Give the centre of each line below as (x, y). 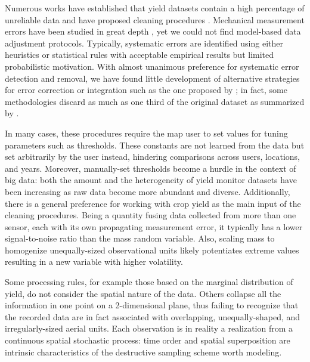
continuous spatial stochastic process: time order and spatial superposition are (148, 340)
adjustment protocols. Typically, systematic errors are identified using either (144, 43)
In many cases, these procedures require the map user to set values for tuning (146, 133)
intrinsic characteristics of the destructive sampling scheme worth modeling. (143, 352)
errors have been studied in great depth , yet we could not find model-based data (153, 31)
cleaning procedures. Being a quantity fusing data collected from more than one (151, 215)
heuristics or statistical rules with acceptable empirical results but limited (139, 55)
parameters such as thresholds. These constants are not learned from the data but (155, 145)
